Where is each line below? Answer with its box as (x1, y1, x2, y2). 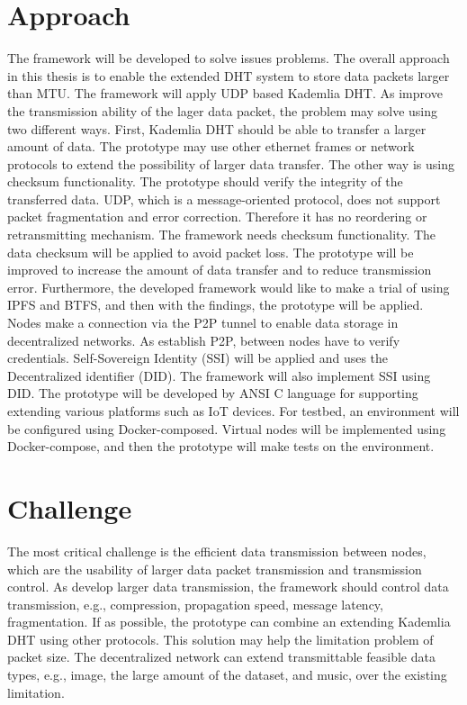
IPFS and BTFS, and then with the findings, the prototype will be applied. (7, 295, 424, 314)
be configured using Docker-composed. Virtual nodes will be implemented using (7, 419, 446, 438)
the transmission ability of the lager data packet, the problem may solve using (7, 101, 438, 120)
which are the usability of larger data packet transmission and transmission (7, 559, 422, 578)
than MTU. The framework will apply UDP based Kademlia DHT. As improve (7, 84, 443, 103)
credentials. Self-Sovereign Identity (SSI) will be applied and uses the (7, 348, 389, 367)
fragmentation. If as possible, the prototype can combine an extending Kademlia (7, 612, 451, 631)
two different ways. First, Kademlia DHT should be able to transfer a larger (7, 119, 427, 138)
